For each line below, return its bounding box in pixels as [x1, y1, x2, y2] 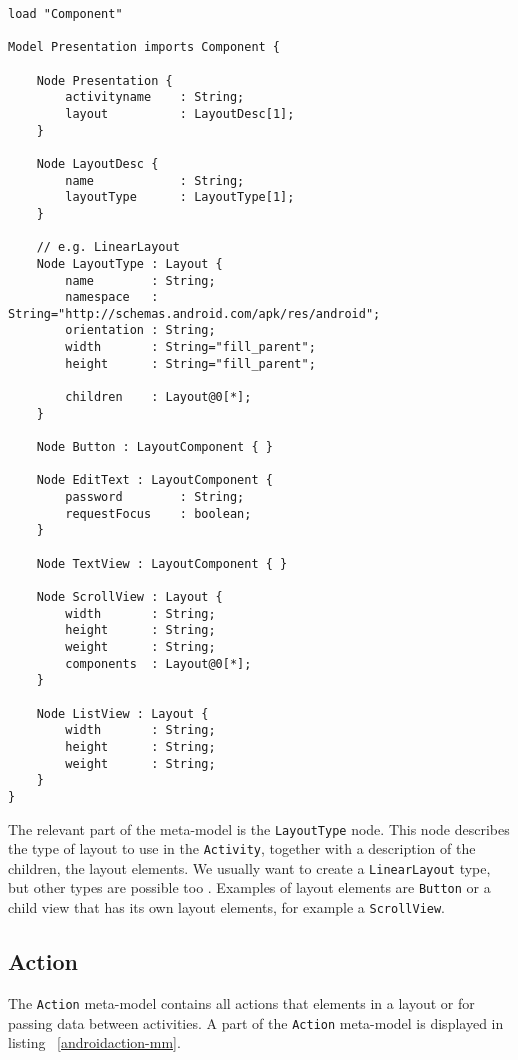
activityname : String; [65, 90, 245, 105]
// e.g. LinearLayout [36, 240, 180, 255]
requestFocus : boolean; [65, 506, 252, 521]
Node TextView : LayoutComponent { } [36, 556, 288, 571]
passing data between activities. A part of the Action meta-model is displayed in [8, 1012, 504, 1033]
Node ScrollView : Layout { [36, 589, 223, 604]
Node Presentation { [36, 73, 173, 88]
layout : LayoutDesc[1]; [65, 106, 295, 121]
